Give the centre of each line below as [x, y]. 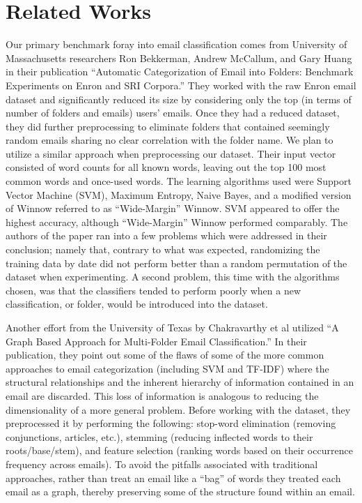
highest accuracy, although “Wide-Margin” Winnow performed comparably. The [177, 222]
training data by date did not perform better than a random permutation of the [176, 263]
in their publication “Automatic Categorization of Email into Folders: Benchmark [180, 72]
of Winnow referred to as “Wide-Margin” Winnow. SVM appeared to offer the [173, 208]
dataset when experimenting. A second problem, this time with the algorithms [173, 277]
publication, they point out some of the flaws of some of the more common [165, 355]
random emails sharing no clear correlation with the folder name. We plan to [170, 140]
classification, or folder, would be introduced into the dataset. [137, 304]
